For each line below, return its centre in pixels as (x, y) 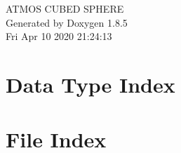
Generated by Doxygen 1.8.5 (67, 22)
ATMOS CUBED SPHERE (65, 8)
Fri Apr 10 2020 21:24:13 (59, 36)
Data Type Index (90, 84)
